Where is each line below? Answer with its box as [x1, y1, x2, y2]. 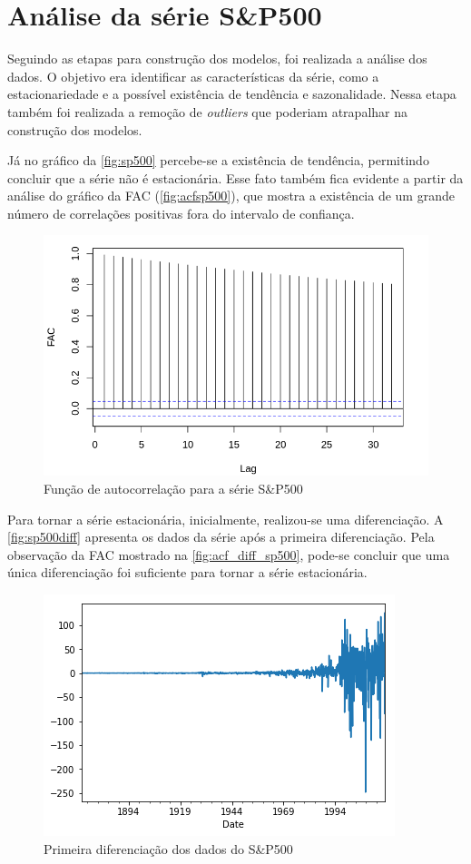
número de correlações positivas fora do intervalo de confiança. [7, 203, 355, 222]
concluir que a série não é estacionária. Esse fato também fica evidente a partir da [7, 168, 464, 187]
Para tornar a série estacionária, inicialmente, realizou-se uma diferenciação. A [7, 509, 444, 528]
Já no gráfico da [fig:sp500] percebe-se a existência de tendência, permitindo [7, 151, 429, 170]
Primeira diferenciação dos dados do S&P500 [44, 839, 293, 858]
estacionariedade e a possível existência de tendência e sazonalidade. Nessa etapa [7, 84, 456, 103]
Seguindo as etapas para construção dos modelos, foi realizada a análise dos [7, 49, 427, 68]
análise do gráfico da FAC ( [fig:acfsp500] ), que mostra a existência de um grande [7, 186, 455, 205]
